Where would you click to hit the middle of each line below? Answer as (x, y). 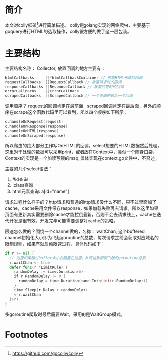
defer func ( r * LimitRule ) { (39, 267)
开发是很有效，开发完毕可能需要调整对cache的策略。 (64, 221)
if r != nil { (20, 253)
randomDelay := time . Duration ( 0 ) (49, 271)
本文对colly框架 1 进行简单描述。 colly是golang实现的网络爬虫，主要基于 (78, 24)
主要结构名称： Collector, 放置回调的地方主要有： (55, 68)
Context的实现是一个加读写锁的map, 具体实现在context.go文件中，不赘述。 (82, 158)
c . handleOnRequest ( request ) (34, 122)
